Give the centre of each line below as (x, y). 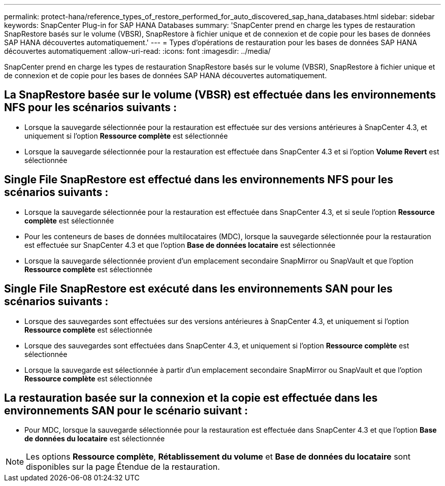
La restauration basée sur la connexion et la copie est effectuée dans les (191, 398)
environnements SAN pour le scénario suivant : (126, 410)
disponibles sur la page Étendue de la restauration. (123, 467)
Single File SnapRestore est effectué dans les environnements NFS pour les (199, 180)
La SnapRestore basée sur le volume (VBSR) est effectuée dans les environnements (220, 95)
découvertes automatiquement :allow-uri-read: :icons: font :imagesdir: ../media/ (137, 51)
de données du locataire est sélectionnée (95, 439)
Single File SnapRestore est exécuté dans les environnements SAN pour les (198, 289)
